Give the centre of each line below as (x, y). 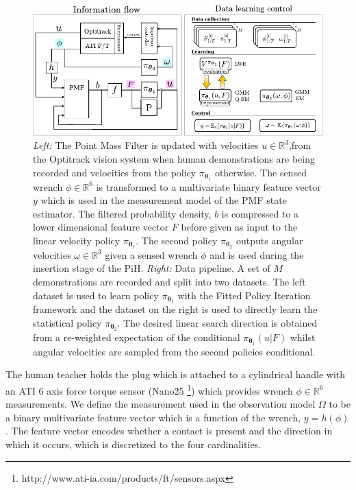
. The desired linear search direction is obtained (217, 322)
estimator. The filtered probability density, (122, 213)
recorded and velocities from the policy (115, 172)
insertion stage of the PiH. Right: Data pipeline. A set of (152, 268)
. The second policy (177, 240)
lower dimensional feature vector (101, 227)
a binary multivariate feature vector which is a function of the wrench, (153, 417)
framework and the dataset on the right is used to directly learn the (175, 309)
